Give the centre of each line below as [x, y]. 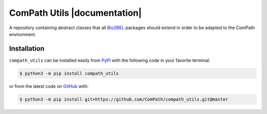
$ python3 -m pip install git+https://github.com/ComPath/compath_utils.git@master [124, 99]
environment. [23, 34]
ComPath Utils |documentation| [75, 13]
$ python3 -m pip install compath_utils [69, 73]
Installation [27, 49]
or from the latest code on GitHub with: [49, 86]
